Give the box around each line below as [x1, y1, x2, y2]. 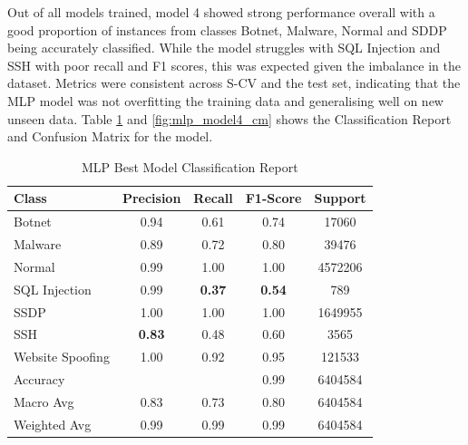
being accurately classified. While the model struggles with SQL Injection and [7, 38, 441, 57]
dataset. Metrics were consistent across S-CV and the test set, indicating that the [7, 73, 461, 92]
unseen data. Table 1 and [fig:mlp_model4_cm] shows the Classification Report [7, 109, 452, 128]
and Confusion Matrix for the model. [7, 127, 213, 146]
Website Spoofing [14, 347, 110, 366]
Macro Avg [14, 392, 74, 411]
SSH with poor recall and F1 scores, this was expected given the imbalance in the [7, 55, 461, 74]
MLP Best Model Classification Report [81, 157, 298, 176]
